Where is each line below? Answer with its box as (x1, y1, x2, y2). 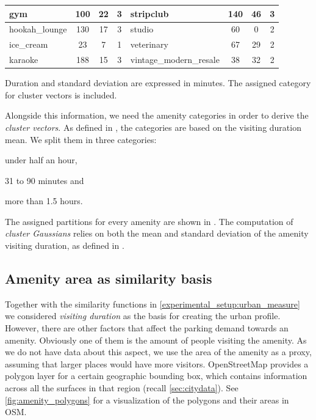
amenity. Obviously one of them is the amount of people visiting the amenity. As (5, 333, 307, 346)
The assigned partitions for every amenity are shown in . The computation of (5, 215, 293, 227)
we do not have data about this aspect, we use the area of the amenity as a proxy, (5, 345, 312, 358)
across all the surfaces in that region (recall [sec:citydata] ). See (5, 381, 239, 394)
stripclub (130, 7, 169, 20)
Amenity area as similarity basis (5, 269, 212, 288)
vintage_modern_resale (130, 53, 220, 66)
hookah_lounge (9, 23, 67, 35)
